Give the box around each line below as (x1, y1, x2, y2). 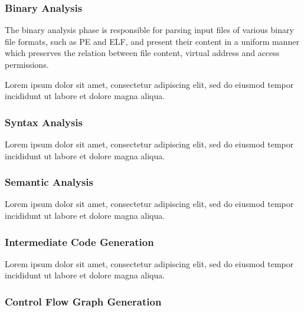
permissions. (5, 58, 49, 70)
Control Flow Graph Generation (5, 294, 162, 308)
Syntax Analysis (5, 114, 83, 129)
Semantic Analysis (5, 175, 94, 189)
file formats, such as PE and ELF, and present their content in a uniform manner (5, 35, 299, 47)
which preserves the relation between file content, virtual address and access (5, 47, 280, 59)
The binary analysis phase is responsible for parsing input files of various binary (5, 24, 294, 36)
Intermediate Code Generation (5, 234, 154, 249)
